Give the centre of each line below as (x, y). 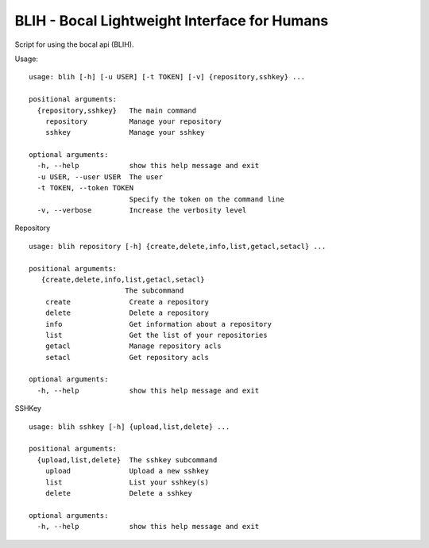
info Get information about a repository (158, 324)
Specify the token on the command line (207, 199)
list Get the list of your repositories (156, 335)
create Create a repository (127, 302)
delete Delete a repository (127, 313)
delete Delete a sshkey (118, 493)
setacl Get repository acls (127, 357)
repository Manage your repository (133, 121)
